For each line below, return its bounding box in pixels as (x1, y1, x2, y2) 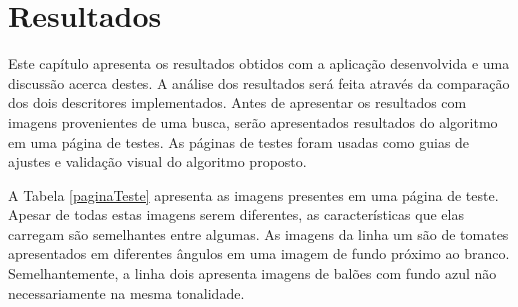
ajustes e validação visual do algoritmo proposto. (8, 151, 307, 172)
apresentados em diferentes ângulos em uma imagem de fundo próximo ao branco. (8, 243, 510, 264)
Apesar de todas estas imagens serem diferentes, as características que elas (8, 204, 464, 225)
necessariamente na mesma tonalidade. (8, 282, 245, 303)
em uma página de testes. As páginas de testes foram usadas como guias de (8, 131, 470, 152)
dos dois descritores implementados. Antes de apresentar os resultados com (8, 92, 467, 113)
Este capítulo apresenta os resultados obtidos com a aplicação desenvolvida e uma (8, 53, 510, 74)
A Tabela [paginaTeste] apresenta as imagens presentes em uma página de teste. (8, 184, 499, 205)
